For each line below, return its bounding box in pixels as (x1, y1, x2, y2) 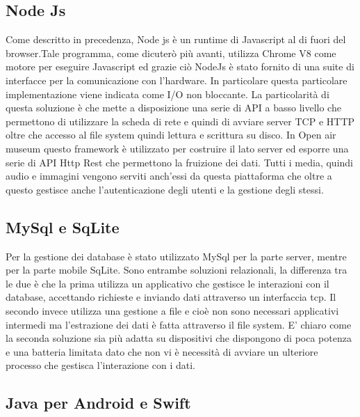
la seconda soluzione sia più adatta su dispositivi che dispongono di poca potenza (6, 331, 352, 345)
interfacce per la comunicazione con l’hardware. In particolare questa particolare (6, 72, 347, 87)
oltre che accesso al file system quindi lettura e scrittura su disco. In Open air (6, 127, 336, 142)
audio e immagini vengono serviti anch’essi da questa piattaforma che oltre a (6, 168, 332, 183)
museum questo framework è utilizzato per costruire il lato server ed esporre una (6, 141, 349, 155)
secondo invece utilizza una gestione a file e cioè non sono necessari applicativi (6, 303, 339, 317)
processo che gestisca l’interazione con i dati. (6, 358, 195, 372)
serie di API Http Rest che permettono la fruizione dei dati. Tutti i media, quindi (6, 155, 354, 169)
